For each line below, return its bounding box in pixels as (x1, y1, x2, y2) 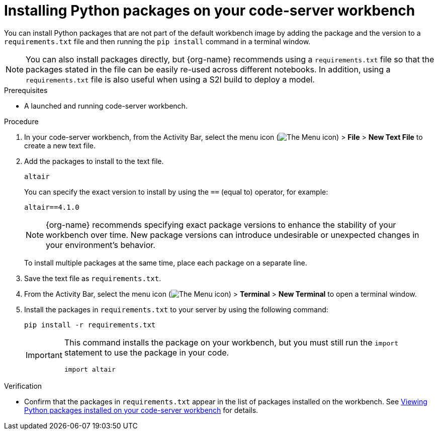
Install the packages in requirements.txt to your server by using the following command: (24, 305, 328, 314)
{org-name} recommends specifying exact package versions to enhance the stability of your (46, 219, 396, 230)
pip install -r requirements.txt (24, 320, 156, 329)
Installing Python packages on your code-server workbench (4, 2, 415, 19)
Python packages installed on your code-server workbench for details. (24, 405, 258, 414)
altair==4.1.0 (24, 203, 79, 211)
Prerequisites (4, 85, 48, 95)
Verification (4, 381, 42, 390)
